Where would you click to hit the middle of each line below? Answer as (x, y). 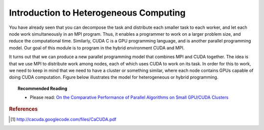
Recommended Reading (43, 88)
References (23, 109)
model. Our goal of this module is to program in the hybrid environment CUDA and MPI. (97, 48)
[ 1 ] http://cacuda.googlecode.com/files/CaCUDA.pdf (64, 119)
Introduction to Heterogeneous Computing (97, 13)
